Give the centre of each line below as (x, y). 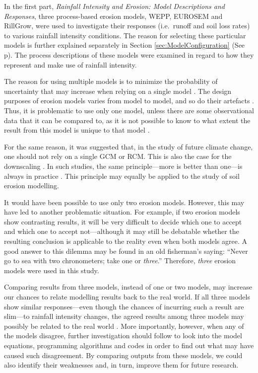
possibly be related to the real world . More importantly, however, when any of (124, 326)
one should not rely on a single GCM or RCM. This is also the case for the (118, 156)
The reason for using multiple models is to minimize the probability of (111, 81)
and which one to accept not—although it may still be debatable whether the (122, 231)
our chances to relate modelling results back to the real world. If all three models (127, 297)
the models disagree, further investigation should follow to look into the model (123, 336)
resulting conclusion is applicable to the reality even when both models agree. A (126, 241)
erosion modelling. (32, 186)
